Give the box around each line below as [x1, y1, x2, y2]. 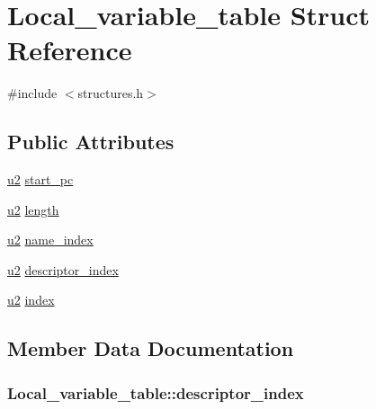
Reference [7, 31, 132, 68]
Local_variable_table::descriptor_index [7, 381, 304, 404]
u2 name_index [7, 230, 94, 249]
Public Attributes [7, 128, 175, 156]
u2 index [7, 290, 55, 309]
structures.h [77, 84, 144, 102]
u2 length [7, 200, 59, 218]
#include [7, 84, 58, 102]
